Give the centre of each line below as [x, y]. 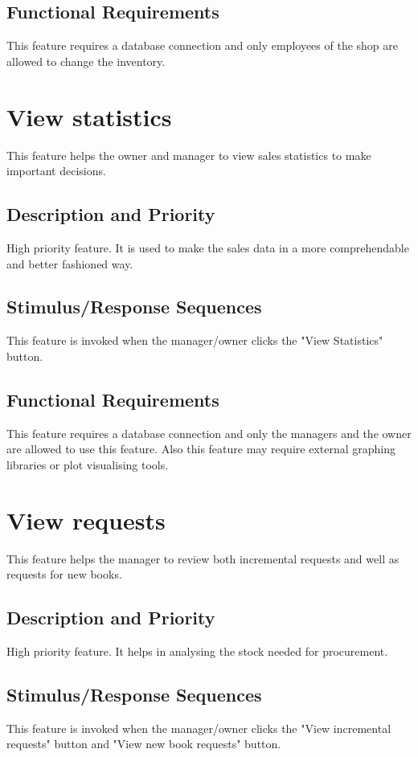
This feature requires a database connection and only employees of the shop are [203, 45]
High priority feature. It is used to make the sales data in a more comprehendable [208, 247]
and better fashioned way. [70, 263]
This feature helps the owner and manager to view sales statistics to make [189, 155]
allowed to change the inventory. [86, 61]
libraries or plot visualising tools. [88, 464]
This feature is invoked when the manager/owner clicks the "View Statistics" [195, 340]
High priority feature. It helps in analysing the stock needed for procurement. [197, 651]
